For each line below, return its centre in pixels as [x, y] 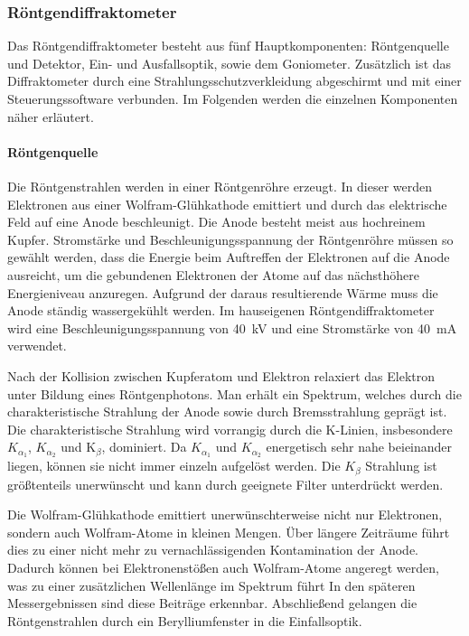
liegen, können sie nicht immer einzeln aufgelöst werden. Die [174, 466]
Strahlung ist [401, 466]
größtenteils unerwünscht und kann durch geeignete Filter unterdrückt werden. [225, 484]
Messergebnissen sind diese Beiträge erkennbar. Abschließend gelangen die [212, 603]
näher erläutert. [51, 116]
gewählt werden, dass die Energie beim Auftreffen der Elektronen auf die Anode [229, 257]
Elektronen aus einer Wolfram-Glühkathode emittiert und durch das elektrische [227, 204]
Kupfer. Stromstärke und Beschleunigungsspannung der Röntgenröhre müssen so [230, 239]
